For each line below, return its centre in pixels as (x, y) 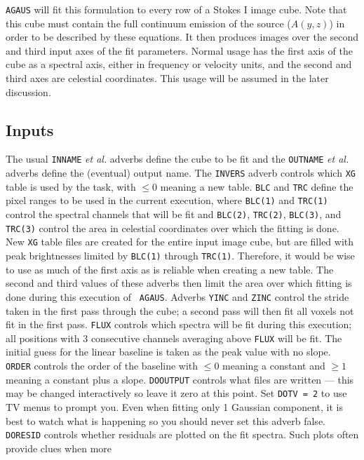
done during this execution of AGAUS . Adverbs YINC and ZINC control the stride (177, 296)
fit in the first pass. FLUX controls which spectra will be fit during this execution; (179, 324)
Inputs (30, 129)
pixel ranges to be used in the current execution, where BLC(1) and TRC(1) (167, 200)
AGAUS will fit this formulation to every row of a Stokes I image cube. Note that (176, 9)
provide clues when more (59, 448)
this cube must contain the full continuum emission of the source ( (148, 23)
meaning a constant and (274, 366)
